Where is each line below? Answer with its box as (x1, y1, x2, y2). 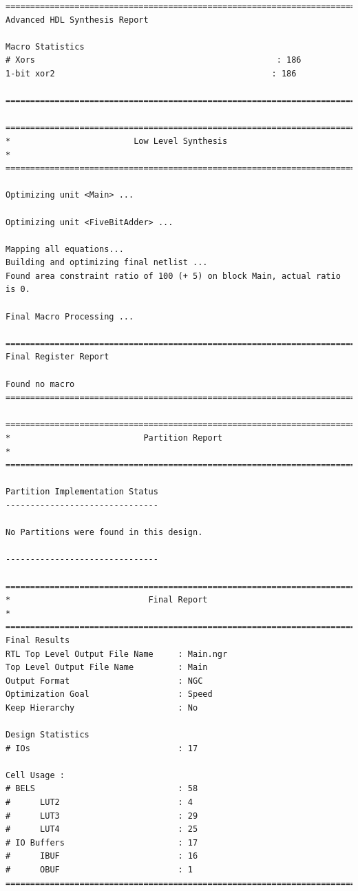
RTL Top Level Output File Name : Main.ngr (6, 649, 228, 659)
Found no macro (6, 379, 75, 389)
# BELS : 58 (6, 784, 198, 794)
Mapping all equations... (6, 244, 124, 254)
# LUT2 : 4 (6, 797, 193, 808)
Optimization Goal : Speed (6, 689, 213, 700)
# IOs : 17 (6, 743, 198, 753)
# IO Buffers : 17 (6, 837, 198, 848)
